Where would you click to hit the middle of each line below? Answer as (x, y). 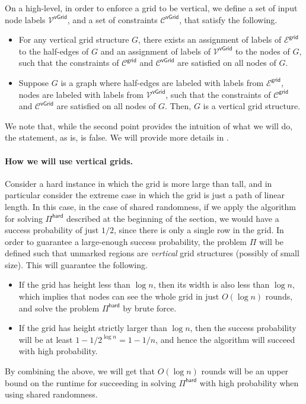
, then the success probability (243, 328)
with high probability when (249, 382)
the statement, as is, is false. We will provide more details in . (117, 137)
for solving (24, 218)
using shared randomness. (51, 394)
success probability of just (52, 230)
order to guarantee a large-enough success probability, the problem (126, 241)
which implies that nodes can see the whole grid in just (119, 296)
